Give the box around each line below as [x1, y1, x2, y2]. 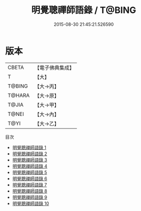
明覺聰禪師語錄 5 [12, 169, 47, 175]
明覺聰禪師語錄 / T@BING [31, 4, 136, 16]
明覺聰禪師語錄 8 [12, 188, 47, 194]
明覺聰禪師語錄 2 [12, 150, 47, 157]
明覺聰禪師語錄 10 [12, 200, 49, 207]
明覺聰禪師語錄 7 [12, 182, 47, 188]
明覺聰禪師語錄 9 [12, 194, 47, 200]
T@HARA [7, 92, 30, 99]
